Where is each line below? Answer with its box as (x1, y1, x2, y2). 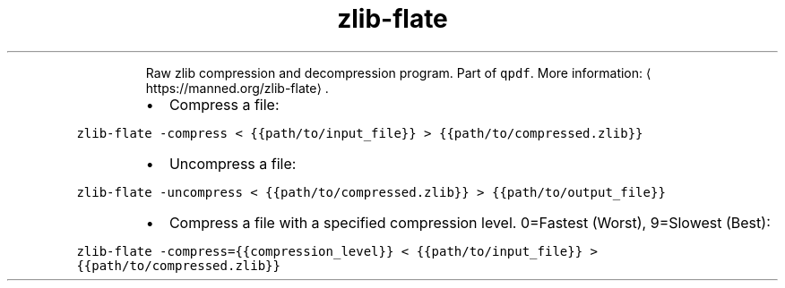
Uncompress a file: (168, 154, 297, 173)
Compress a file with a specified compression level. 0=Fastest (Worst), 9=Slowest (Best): (168, 213, 771, 232)
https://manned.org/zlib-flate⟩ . (145, 80, 329, 96)
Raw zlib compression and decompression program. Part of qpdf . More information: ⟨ (145, 64, 651, 80)
